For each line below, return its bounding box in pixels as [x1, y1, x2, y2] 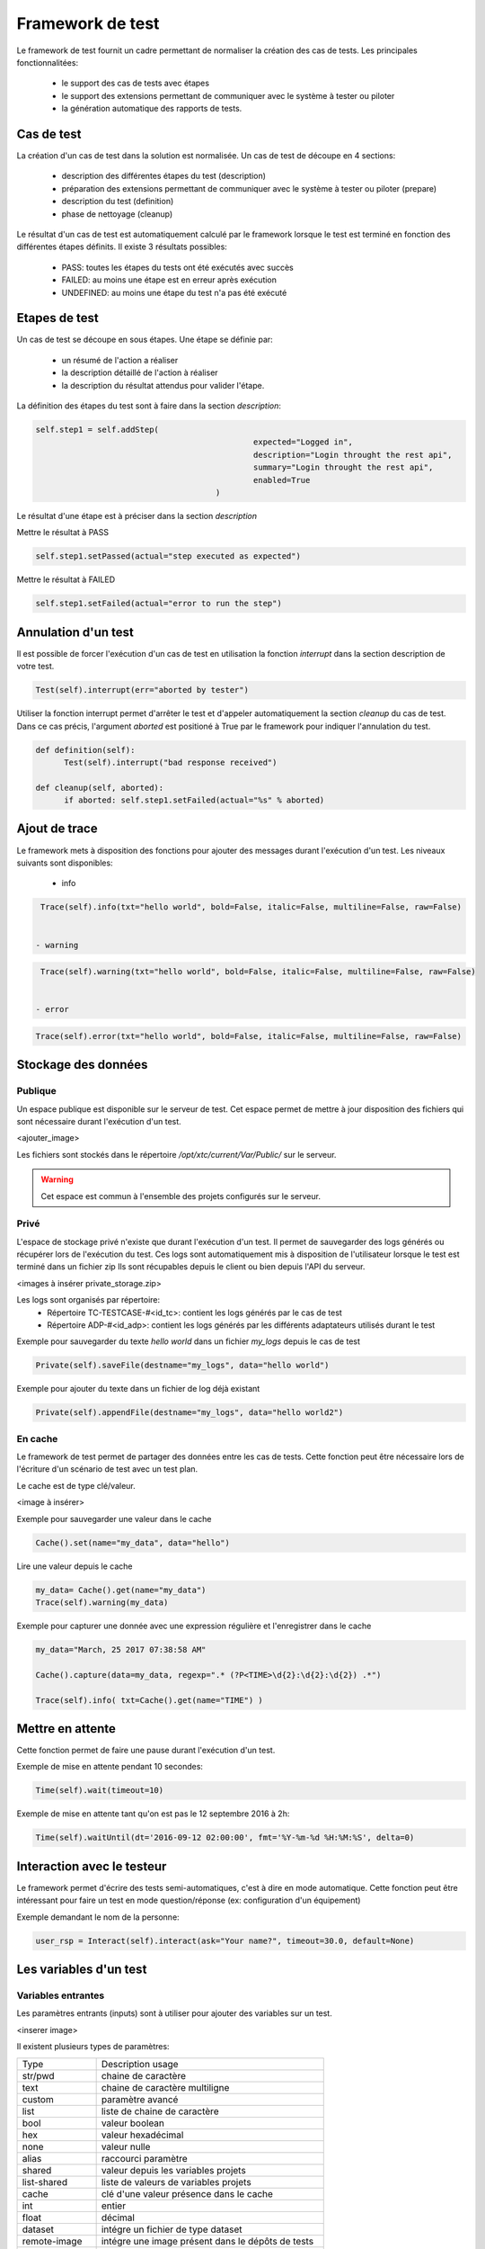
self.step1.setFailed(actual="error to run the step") [35, 598, 282, 609]
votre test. [16, 661, 55, 672]
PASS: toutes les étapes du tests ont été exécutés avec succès [61, 262, 294, 273]
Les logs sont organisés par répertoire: [16, 1295, 161, 1305]
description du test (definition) [61, 196, 174, 207]
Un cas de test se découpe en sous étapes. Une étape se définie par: [16, 334, 273, 345]
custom [22, 2092, 54, 2105]
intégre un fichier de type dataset [101, 2223, 242, 2236]
